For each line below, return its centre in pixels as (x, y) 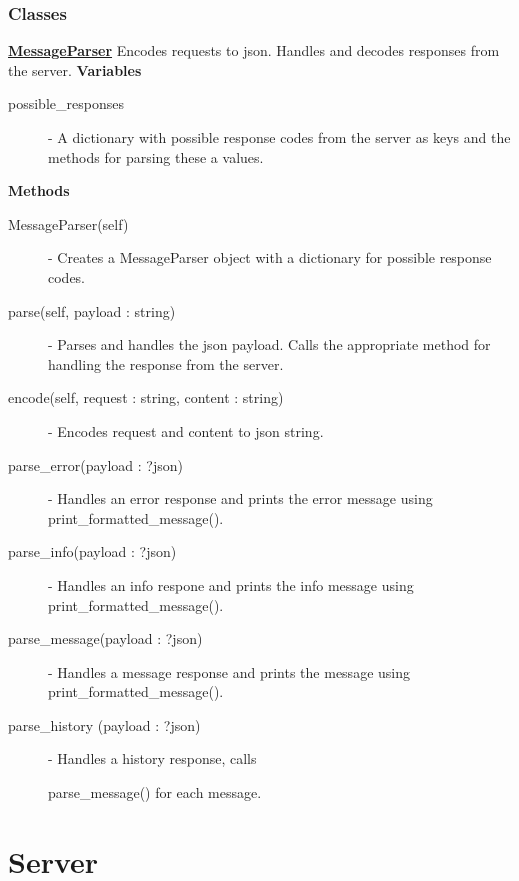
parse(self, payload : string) (92, 310)
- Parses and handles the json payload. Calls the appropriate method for (269, 344)
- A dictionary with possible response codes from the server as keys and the (279, 137)
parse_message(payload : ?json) (105, 638)
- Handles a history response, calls (152, 758)
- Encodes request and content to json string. (186, 430)
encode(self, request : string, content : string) (146, 397)
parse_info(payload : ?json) (92, 551)
